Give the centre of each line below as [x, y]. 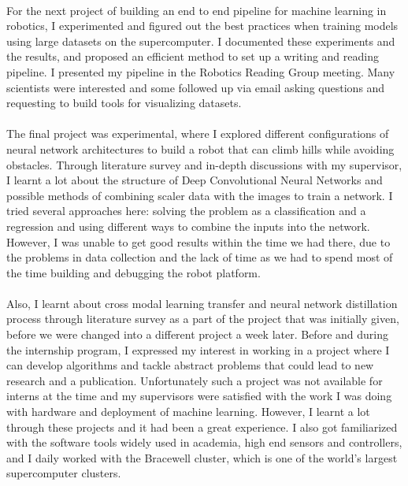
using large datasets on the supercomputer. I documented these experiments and [201, 41]
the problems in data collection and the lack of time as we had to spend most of [200, 257]
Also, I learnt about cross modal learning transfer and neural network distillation [202, 303]
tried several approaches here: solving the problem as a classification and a [186, 211]
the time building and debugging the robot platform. [134, 272]
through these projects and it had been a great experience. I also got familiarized [202, 427]
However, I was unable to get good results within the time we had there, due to [198, 241]
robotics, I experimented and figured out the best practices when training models [202, 26]
